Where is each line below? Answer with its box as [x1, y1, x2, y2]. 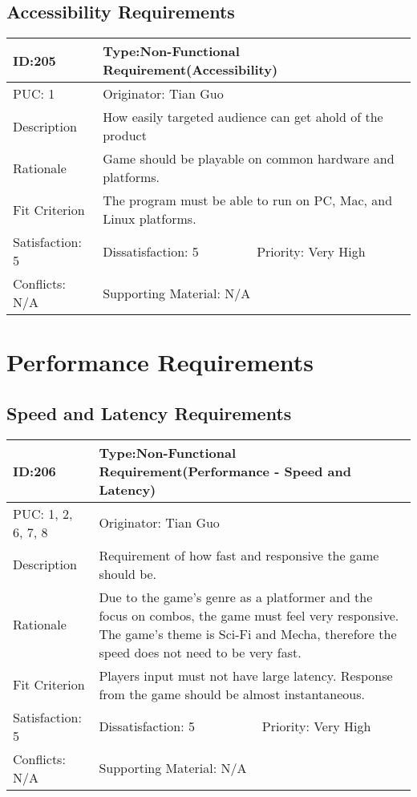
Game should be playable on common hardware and [103, 149, 395, 168]
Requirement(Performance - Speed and [99, 461, 351, 480]
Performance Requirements [6, 346, 314, 378]
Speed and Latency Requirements [6, 400, 292, 425]
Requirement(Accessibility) [103, 60, 278, 79]
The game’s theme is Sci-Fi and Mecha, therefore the [99, 624, 397, 643]
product [103, 126, 147, 145]
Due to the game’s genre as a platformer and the [99, 587, 373, 606]
